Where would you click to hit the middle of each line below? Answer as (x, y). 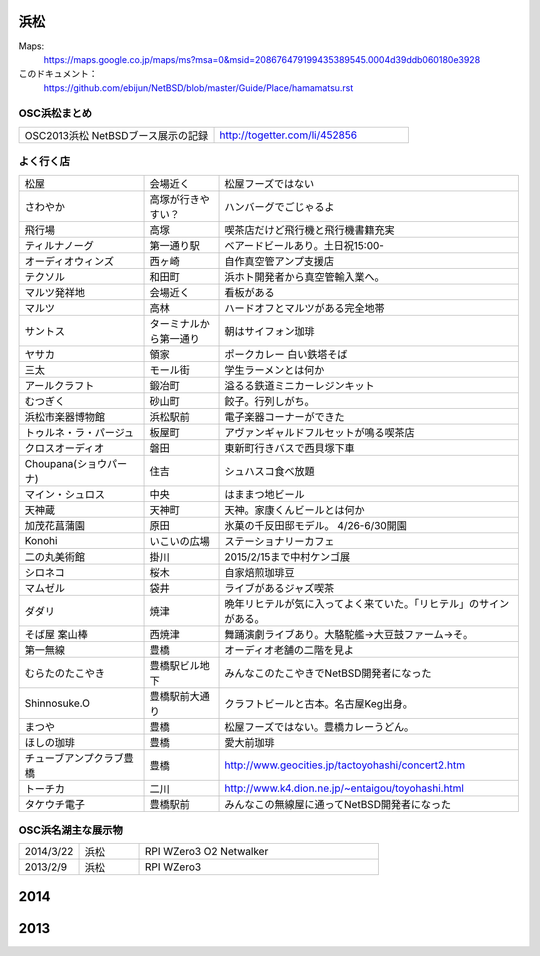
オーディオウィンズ (69, 261)
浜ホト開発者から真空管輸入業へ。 (304, 277)
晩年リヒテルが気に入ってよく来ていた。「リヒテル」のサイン (367, 603)
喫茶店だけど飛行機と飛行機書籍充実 (309, 230)
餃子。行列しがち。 (269, 401)
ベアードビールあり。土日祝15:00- (304, 245)
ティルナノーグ (59, 245)
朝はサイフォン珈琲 (269, 331)
